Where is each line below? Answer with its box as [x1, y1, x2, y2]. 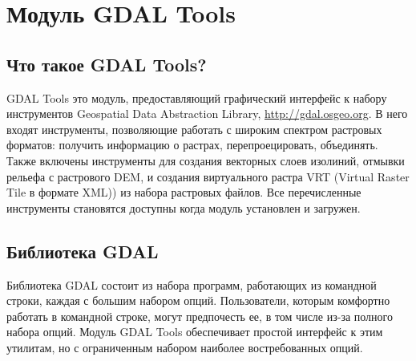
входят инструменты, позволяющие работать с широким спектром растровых [6, 120, 382, 137]
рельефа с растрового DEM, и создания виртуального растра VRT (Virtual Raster [6, 168, 410, 185]
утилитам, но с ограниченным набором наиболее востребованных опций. [6, 339, 363, 355]
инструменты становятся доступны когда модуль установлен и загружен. [6, 199, 361, 216]
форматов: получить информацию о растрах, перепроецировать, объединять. [6, 136, 378, 153]
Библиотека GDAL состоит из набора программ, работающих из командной [6, 276, 377, 293]
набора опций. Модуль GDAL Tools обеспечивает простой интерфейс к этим [6, 323, 383, 340]
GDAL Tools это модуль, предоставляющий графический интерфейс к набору [6, 89, 387, 106]
